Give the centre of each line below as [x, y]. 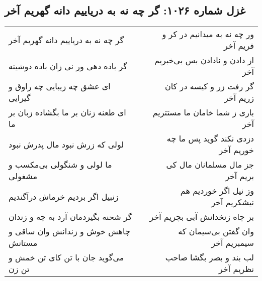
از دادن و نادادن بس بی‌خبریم [204, 60]
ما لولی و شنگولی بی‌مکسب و [60, 165]
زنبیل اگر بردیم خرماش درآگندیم [64, 196]
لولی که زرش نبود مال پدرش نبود [66, 144]
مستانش [23, 243]
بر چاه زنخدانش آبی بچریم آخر [202, 217]
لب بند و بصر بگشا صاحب [209, 257]
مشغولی [23, 176]
